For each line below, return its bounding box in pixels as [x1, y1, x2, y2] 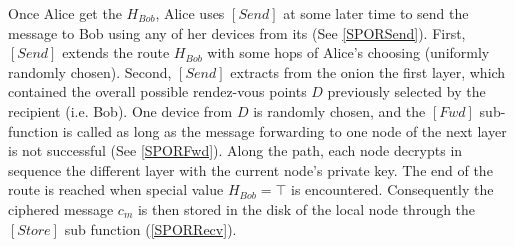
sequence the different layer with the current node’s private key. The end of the [8, 159, 493, 180]
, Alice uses [155, 3, 225, 23]
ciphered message [8, 198, 114, 219]
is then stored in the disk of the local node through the [137, 198, 476, 219]
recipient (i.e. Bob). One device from [8, 100, 233, 121]
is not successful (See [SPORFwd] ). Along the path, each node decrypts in [8, 140, 463, 161]
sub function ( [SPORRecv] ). [64, 218, 237, 239]
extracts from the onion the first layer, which [230, 61, 506, 82]
